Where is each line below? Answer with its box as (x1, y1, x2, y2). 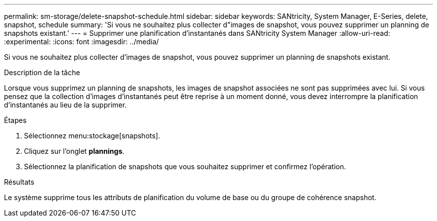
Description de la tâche (4, 68, 80, 77)
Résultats (4, 178, 34, 186)
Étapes (4, 116, 27, 124)
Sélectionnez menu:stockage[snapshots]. (24, 131, 160, 140)
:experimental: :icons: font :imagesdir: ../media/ (4, 37, 159, 46)
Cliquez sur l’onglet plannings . (24, 147, 125, 155)
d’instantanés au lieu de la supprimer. (4, 101, 127, 109)
